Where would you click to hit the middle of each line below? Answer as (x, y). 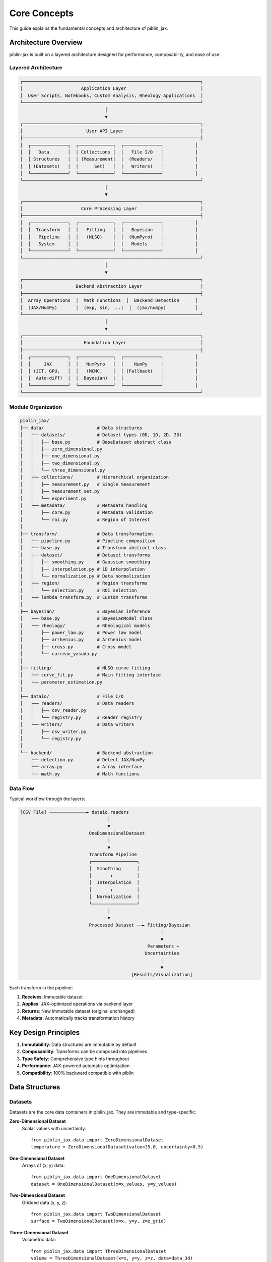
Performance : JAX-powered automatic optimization (76, 1066)
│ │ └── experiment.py (53, 498)
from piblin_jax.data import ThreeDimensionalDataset (98, 1251)
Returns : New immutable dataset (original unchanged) (79, 1011)
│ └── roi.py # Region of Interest (85, 519)
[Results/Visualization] (162, 975)
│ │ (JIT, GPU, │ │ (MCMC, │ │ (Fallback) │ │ (109, 371)
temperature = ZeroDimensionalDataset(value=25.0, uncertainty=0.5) (117, 1147)
